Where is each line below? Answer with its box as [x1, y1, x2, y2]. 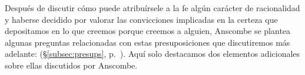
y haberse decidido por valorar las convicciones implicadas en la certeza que [5, 13, 278, 25]
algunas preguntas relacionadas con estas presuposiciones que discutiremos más [5, 36, 290, 48]
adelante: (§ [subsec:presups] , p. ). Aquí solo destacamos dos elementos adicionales [5, 47, 300, 60]
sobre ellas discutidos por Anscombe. [5, 59, 138, 71]
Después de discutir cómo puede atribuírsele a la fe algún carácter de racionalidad [5, 2, 300, 13]
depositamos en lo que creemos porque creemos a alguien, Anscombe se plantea [5, 25, 291, 37]
